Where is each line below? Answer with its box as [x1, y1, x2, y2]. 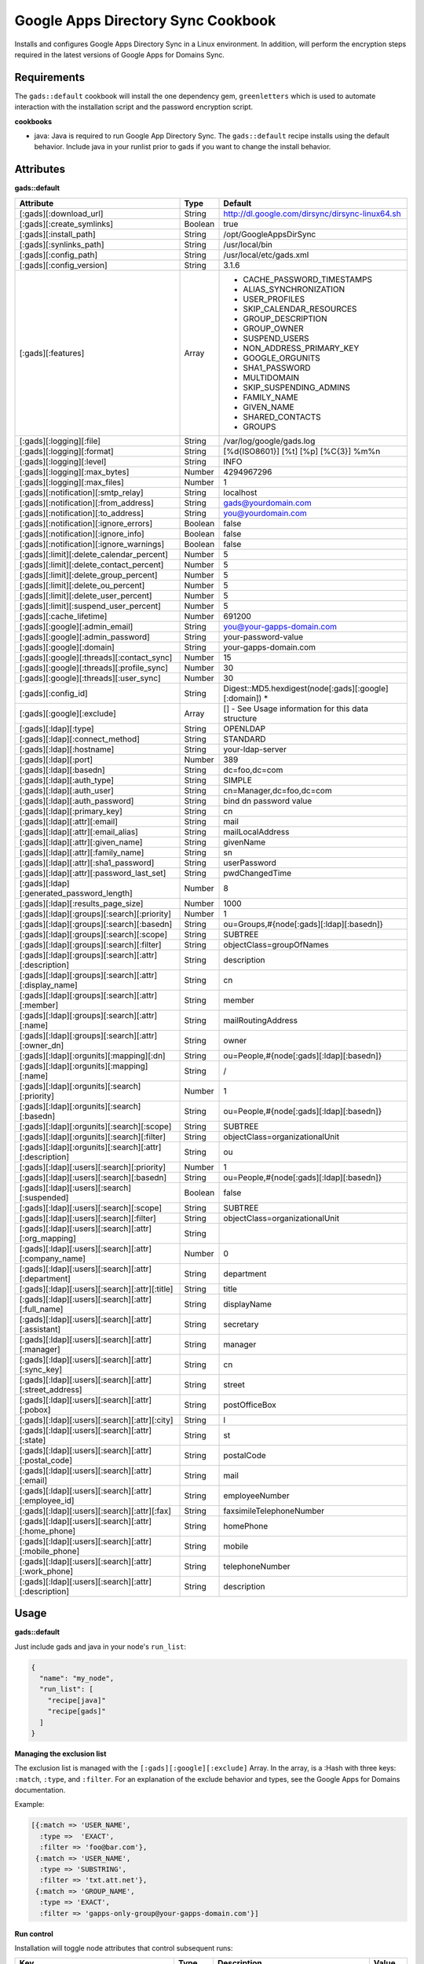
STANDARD [223, 733, 266, 744]
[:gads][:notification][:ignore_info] [19, 528, 144, 539]
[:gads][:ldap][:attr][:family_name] [19, 847, 144, 858]
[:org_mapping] [19, 1233, 76, 1244]
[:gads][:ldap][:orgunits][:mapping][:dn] [19, 1050, 166, 1061]
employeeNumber [223, 1489, 290, 1500]
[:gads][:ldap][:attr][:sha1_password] [19, 857, 155, 868]
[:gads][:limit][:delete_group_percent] [19, 570, 158, 581]
